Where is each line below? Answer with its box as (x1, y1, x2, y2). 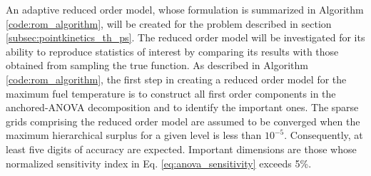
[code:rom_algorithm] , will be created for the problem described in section (6, 16, 332, 31)
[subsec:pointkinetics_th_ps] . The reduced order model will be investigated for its (6, 30, 365, 45)
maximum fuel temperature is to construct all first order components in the (6, 86, 336, 100)
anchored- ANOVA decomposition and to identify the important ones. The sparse (6, 100, 359, 115)
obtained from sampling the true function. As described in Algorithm (6, 58, 308, 73)
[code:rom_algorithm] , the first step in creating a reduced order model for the (6, 71, 347, 86)
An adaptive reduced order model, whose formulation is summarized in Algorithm (6, 2, 364, 16)
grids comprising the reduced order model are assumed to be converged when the (6, 113, 360, 128)
